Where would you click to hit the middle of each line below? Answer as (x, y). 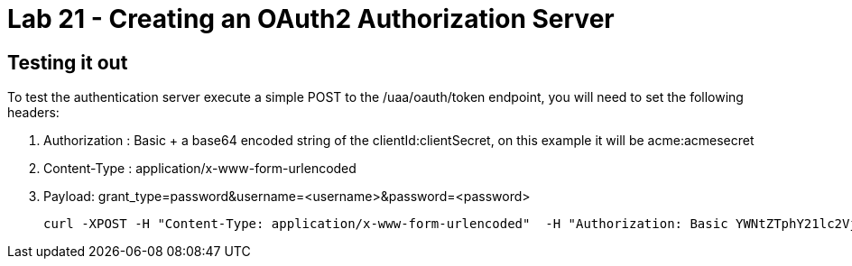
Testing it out (68, 62)
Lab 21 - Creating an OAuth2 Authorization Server (311, 19)
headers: (33, 113)
